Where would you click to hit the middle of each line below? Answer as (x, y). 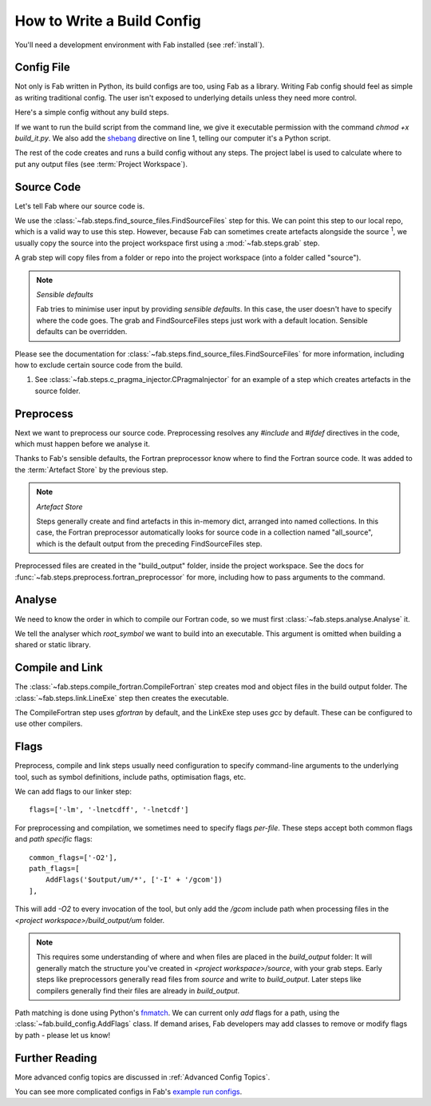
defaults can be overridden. (82, 332)
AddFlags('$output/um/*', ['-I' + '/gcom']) (134, 880)
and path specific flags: (54, 839)
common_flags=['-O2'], (73, 857)
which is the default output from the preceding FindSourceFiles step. (149, 543)
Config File (43, 68)
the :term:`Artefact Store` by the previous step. (91, 469)
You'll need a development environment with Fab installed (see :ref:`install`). (140, 45)
